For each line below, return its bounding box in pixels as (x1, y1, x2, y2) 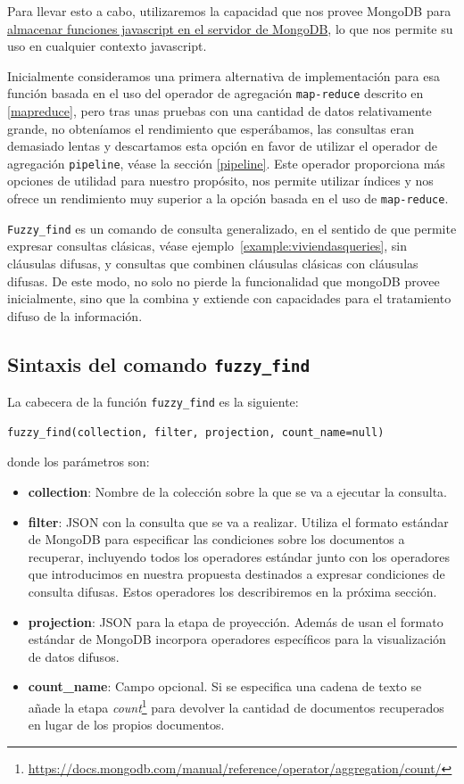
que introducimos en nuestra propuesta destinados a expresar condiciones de (28, 565, 445, 583)
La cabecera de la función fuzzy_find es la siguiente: (7, 392, 299, 411)
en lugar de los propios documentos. (28, 715, 225, 734)
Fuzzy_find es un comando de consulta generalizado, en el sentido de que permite (7, 219, 457, 237)
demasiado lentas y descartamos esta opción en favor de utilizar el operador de (7, 136, 437, 155)
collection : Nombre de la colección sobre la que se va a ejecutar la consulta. (28, 482, 447, 500)
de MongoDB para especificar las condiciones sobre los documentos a (28, 530, 405, 549)
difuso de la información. (7, 306, 143, 325)
